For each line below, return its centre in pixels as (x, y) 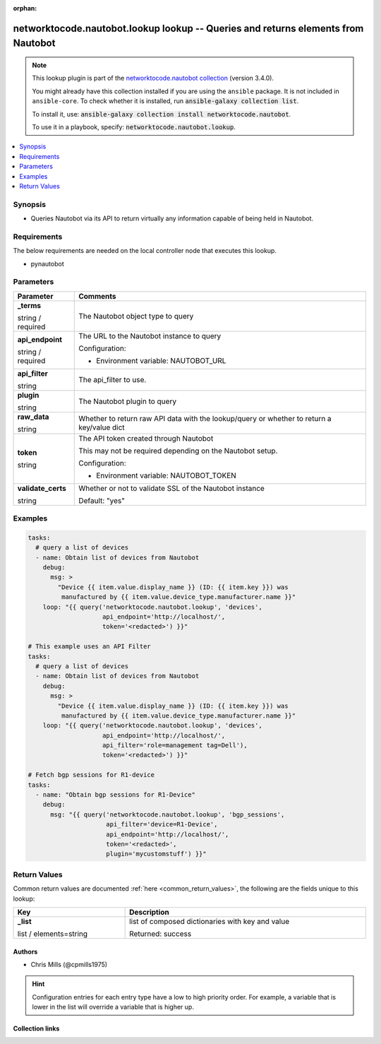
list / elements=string (53, 934)
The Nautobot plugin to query (127, 401)
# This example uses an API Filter (89, 647)
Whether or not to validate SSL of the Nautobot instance (171, 488)
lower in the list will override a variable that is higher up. (113, 1007)
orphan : (25, 8)
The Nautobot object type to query (136, 316)
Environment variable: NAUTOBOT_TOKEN (166, 475)
